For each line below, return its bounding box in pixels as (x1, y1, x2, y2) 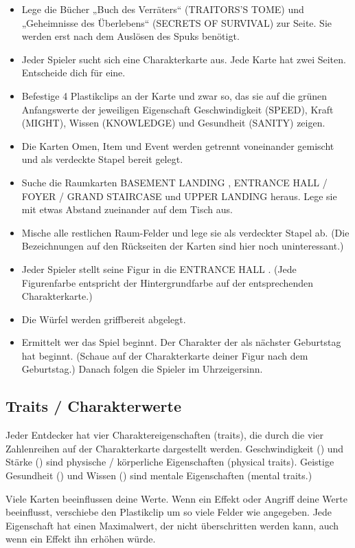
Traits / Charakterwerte (5, 395, 181, 417)
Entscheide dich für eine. (21, 65, 126, 80)
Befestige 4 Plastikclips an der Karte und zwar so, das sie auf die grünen (21, 88, 328, 102)
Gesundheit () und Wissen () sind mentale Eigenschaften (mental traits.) (5, 468, 312, 483)
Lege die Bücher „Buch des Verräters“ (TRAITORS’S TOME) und (21, 2, 304, 16)
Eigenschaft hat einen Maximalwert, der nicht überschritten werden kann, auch (5, 518, 339, 532)
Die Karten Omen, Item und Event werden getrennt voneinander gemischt (21, 138, 334, 153)
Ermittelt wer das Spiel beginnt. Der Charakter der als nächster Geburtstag (21, 335, 341, 349)
